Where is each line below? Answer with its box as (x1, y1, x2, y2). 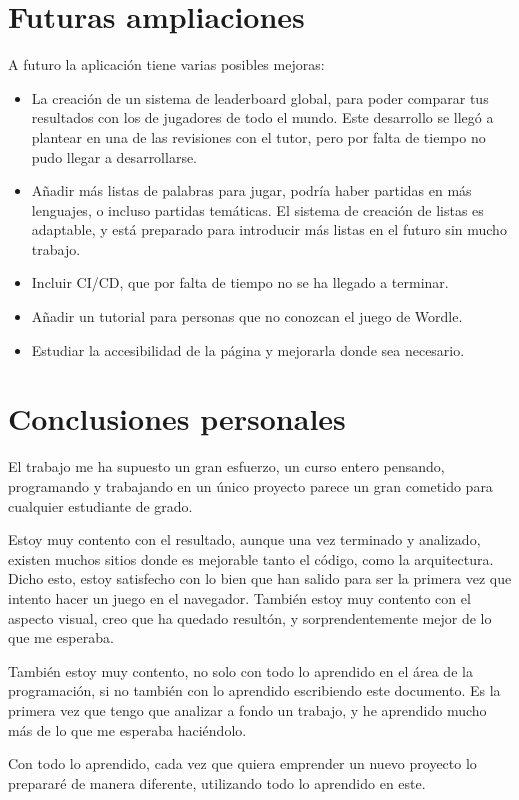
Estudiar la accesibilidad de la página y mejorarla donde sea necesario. (31, 339, 465, 360)
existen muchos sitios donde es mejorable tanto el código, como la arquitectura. (8, 548, 494, 569)
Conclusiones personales (8, 398, 346, 439)
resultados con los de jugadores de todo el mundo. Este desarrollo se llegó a (31, 107, 494, 128)
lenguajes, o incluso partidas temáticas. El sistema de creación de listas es (31, 199, 484, 220)
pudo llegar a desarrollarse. (31, 146, 198, 167)
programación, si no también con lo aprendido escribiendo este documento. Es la (8, 680, 501, 701)
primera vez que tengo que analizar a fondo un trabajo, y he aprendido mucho (8, 699, 487, 720)
